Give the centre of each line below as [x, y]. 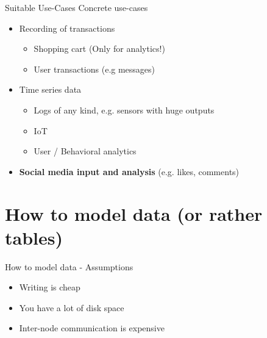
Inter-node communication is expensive [92, 328]
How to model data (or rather [134, 213]
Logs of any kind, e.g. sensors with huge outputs [124, 110]
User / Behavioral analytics [85, 151]
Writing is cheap [50, 287]
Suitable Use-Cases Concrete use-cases [77, 7]
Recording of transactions [67, 28]
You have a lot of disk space [72, 307]
